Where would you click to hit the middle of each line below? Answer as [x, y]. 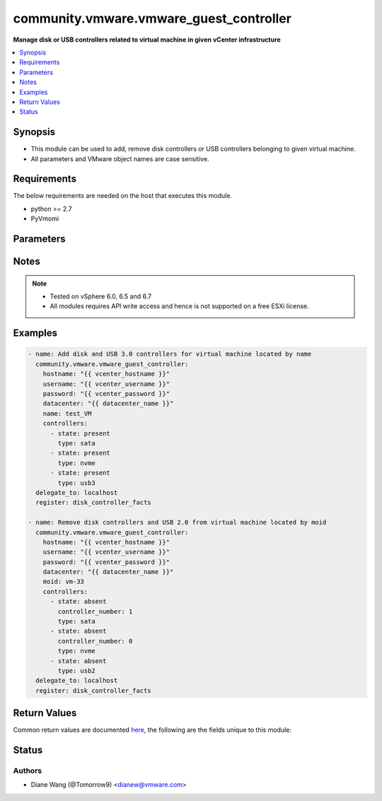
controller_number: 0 [95, 641]
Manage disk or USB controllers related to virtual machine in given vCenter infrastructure [147, 40]
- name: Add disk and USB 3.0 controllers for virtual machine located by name [170, 354]
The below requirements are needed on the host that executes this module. [123, 196]
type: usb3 [76, 483]
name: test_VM [67, 413]
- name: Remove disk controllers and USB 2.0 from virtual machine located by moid [177, 522]
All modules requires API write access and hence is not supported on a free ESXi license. [179, 306]
